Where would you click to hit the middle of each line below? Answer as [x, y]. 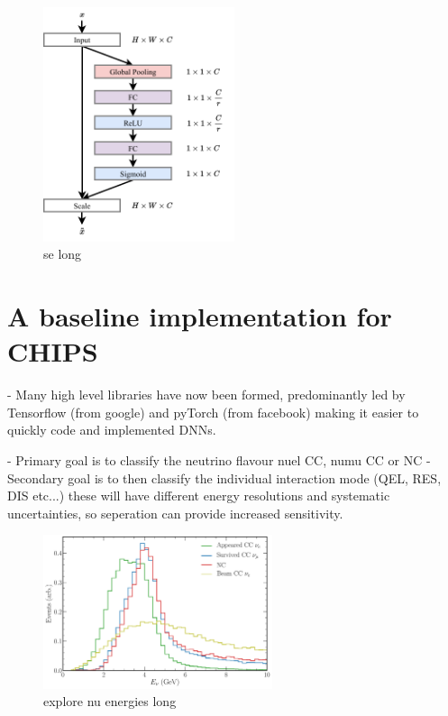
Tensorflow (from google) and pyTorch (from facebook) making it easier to [213, 412]
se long [63, 254]
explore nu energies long [110, 701]
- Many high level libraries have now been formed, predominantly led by [206, 395]
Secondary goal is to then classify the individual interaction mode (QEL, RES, [224, 477]
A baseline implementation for [200, 316]
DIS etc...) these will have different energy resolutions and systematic [199, 496]
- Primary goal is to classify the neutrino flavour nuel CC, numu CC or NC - [219, 460]
